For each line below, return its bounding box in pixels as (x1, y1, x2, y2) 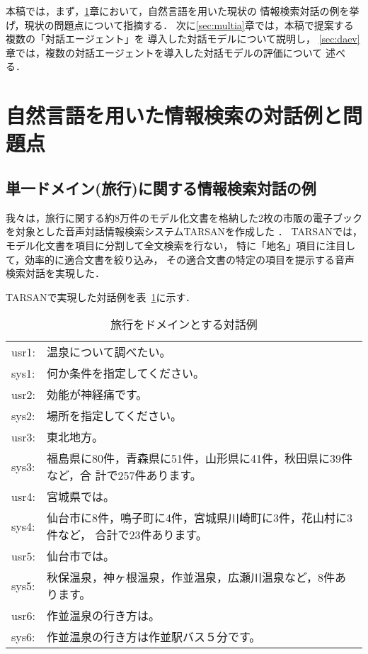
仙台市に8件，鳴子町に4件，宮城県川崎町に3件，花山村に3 (46, 509, 352, 526)
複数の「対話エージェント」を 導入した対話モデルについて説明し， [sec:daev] (6, 31, 360, 46)
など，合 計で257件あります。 (46, 467, 202, 484)
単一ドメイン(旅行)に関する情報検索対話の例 (6, 176, 316, 198)
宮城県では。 (46, 488, 115, 505)
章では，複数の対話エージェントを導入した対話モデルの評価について (6, 45, 323, 60)
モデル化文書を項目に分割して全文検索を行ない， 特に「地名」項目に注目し (6, 237, 356, 252)
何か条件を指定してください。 (46, 365, 205, 382)
